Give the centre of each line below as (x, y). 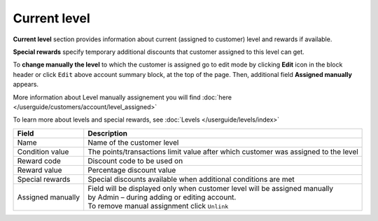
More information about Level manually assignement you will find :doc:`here (122, 97)
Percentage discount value (132, 170)
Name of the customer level (133, 142)
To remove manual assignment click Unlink (158, 206)
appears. (26, 85)
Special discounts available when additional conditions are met (191, 179)
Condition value (43, 152)
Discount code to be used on (135, 161)
